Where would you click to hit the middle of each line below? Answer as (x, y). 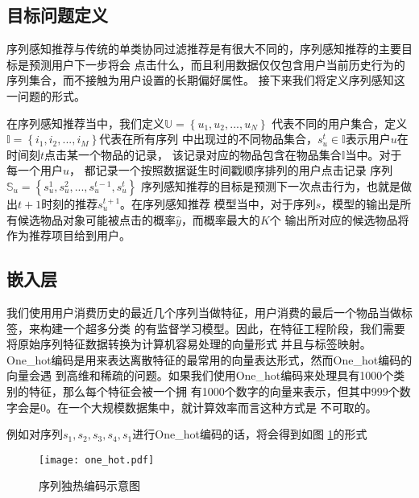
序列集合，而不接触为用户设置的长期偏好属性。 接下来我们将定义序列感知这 (206, 80)
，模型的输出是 (361, 203)
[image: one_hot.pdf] (97, 460)
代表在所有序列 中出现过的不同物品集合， (208, 139)
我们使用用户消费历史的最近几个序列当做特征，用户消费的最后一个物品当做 (204, 312)
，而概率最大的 (220, 219)
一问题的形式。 (46, 95)
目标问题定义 (57, 15)
